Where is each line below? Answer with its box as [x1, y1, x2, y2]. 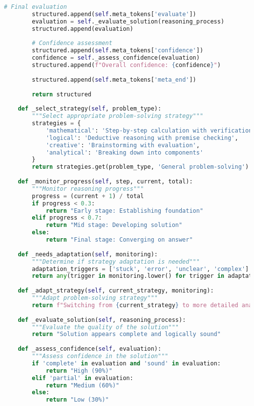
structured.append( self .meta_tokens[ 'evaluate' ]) [32, 10, 196, 18]
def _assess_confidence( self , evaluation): [18, 345, 162, 353]
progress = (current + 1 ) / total [32, 192, 144, 200]
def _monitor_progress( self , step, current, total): [18, 178, 193, 185]
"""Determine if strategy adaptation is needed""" [32, 258, 200, 265]
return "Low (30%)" [45, 396, 109, 404]
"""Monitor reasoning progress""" [32, 185, 144, 192]
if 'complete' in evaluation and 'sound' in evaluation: [32, 360, 221, 367]
